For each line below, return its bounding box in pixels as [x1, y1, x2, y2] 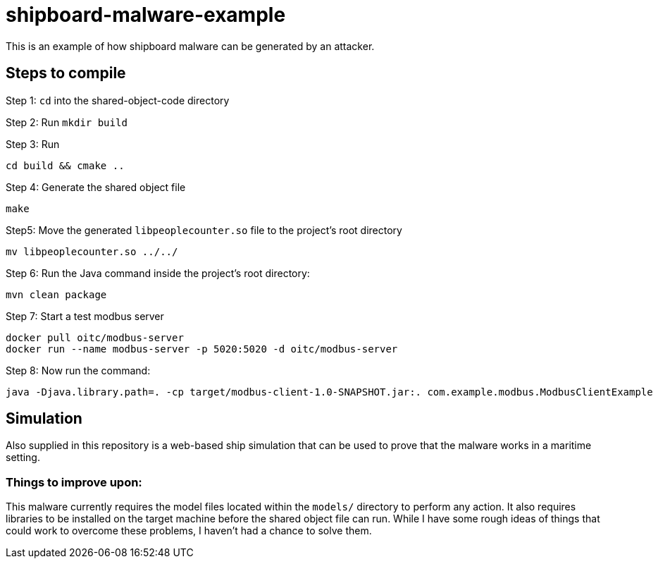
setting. [6, 451, 40, 464]
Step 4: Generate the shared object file [6, 180, 186, 193]
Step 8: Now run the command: [6, 364, 151, 376]
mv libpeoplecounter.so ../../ [6, 245, 178, 257]
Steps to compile [6, 64, 126, 82]
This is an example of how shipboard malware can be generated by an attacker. [6, 39, 375, 52]
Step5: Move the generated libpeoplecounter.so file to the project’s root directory [6, 223, 402, 236]
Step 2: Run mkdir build [6, 116, 128, 128]
